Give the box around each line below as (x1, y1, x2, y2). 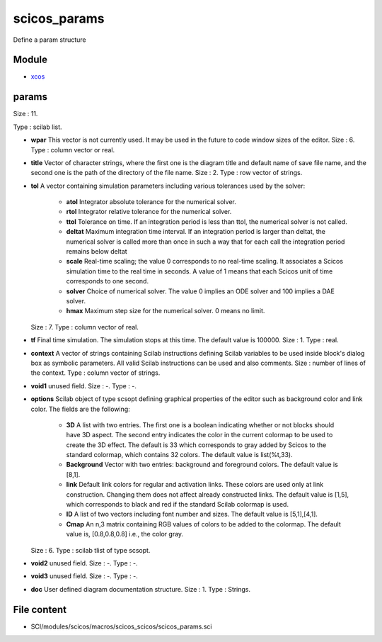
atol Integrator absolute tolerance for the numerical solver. (66, 198, 237, 206)
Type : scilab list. (13, 123, 62, 131)
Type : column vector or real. (30, 145, 115, 154)
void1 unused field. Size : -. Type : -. (30, 381, 137, 390)
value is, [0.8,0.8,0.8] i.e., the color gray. (66, 530, 184, 539)
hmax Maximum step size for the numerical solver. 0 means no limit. (66, 307, 265, 315)
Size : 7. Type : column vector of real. (30, 322, 139, 331)
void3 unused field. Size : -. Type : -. (30, 572, 138, 580)
